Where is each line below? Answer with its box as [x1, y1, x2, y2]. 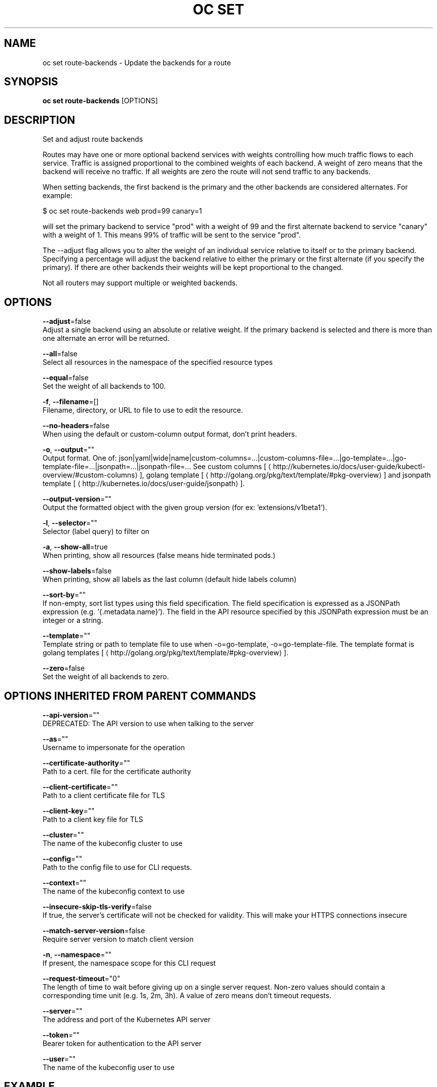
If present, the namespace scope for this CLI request [42, 958, 216, 967]
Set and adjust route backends [42, 135, 143, 144]
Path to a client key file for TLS [42, 815, 143, 823]
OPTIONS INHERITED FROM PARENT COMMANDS [4, 689, 256, 702]
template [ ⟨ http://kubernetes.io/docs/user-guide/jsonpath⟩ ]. [42, 479, 245, 488]
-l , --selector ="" [42, 519, 97, 528]
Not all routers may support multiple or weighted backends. [42, 278, 238, 287]
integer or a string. [42, 616, 103, 625]
